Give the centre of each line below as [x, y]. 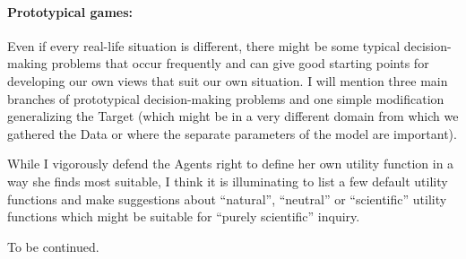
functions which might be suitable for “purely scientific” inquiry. [184, 216]
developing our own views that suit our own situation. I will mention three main [228, 80]
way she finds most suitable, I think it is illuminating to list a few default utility [228, 181]
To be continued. [53, 246]
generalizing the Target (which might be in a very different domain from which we [233, 116]
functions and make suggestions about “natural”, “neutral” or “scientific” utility [227, 199]
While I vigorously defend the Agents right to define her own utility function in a [231, 164]
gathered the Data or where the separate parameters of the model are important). [232, 133]
